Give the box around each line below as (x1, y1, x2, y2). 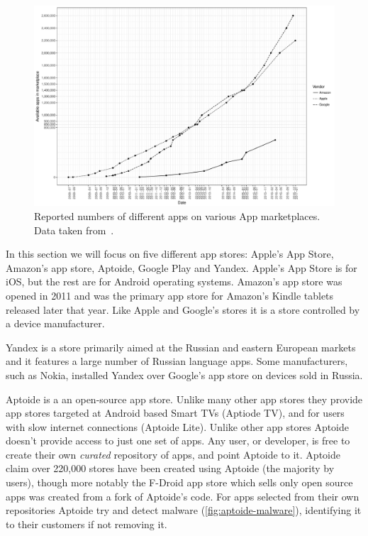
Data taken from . (34, 222, 114, 237)
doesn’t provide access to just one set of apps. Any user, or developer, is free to (6, 433, 350, 448)
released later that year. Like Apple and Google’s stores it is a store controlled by (6, 302, 360, 317)
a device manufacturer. (6, 316, 105, 331)
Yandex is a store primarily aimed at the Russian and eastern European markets (6, 339, 356, 354)
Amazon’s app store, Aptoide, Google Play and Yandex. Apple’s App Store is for (6, 260, 357, 275)
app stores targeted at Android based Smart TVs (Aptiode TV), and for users (6, 405, 345, 420)
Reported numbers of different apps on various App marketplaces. (34, 208, 320, 223)
